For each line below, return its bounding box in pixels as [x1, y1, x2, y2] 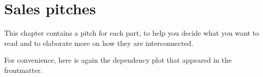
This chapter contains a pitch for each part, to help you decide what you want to [4, 28, 259, 38]
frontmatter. [4, 64, 43, 75]
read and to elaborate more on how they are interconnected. [4, 37, 194, 48]
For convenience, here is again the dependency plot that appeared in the [4, 55, 232, 65]
